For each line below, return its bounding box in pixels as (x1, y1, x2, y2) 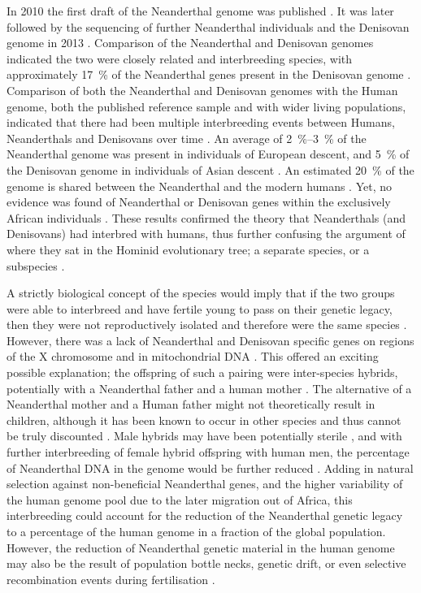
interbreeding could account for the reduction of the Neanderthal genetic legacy (7, 507, 403, 524)
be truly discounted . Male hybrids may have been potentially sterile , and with (7, 427, 402, 444)
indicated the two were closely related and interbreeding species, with (7, 50, 353, 67)
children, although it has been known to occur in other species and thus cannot (7, 411, 401, 428)
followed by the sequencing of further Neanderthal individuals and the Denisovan (7, 18, 410, 35)
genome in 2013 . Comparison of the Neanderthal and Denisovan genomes (7, 34, 374, 51)
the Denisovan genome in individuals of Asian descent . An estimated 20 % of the (7, 161, 414, 178)
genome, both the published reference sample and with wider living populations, (7, 97, 406, 115)
